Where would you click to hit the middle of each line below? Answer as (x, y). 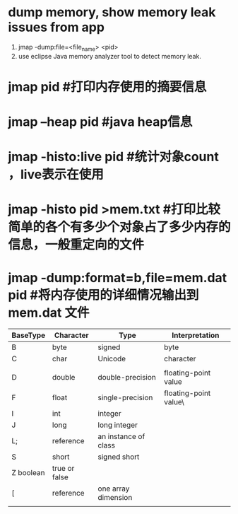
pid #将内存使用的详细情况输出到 (103, 295)
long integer (118, 425)
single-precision (125, 398)
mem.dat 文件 (49, 313)
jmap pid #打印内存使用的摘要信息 (107, 87)
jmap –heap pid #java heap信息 (100, 122)
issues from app (56, 27)
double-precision (127, 378)
